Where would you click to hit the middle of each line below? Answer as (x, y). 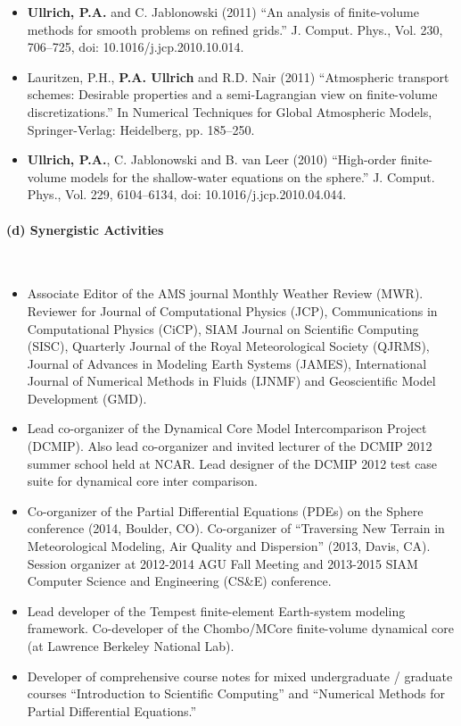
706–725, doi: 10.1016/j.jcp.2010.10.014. (136, 47)
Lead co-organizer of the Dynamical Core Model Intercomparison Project (227, 428)
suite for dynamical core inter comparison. (142, 481)
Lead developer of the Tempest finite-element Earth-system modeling (216, 610)
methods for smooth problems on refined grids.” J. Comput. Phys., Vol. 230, (235, 29)
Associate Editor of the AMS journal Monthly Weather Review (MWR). (225, 293)
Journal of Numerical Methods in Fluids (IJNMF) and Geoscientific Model (231, 381)
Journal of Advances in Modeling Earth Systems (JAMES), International (227, 363)
